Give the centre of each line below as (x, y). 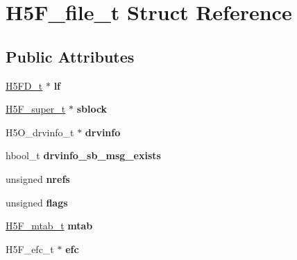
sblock (92, 109)
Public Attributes (70, 56)
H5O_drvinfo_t (40, 132)
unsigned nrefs (38, 178)
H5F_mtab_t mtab (49, 226)
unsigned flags (37, 202)
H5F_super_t (36, 109)
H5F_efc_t (30, 249)
